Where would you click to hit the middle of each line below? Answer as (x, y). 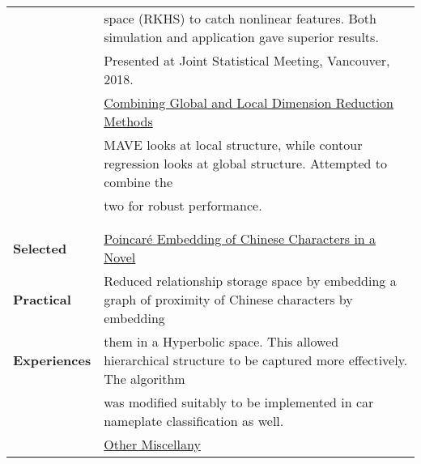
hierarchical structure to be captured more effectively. (256, 360)
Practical (42, 299)
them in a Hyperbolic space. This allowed (221, 341)
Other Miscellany (152, 444)
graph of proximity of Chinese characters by (228, 299)
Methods (128, 121)
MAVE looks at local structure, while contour (233, 145)
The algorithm (145, 379)
